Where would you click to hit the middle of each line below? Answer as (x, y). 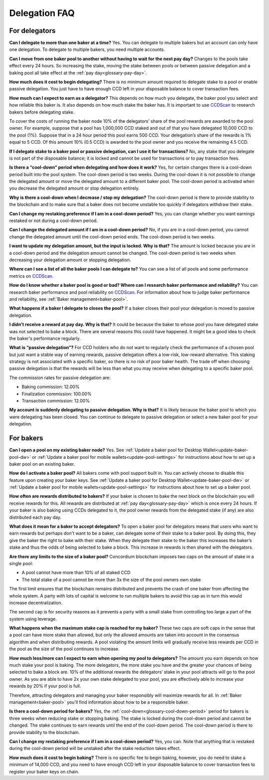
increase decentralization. (36, 602)
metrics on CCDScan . (31, 276)
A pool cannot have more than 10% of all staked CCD (76, 573)
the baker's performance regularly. (45, 338)
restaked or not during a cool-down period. (54, 221)
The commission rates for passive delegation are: (60, 378)
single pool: (21, 563)
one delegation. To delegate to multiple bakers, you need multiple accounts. (87, 49)
